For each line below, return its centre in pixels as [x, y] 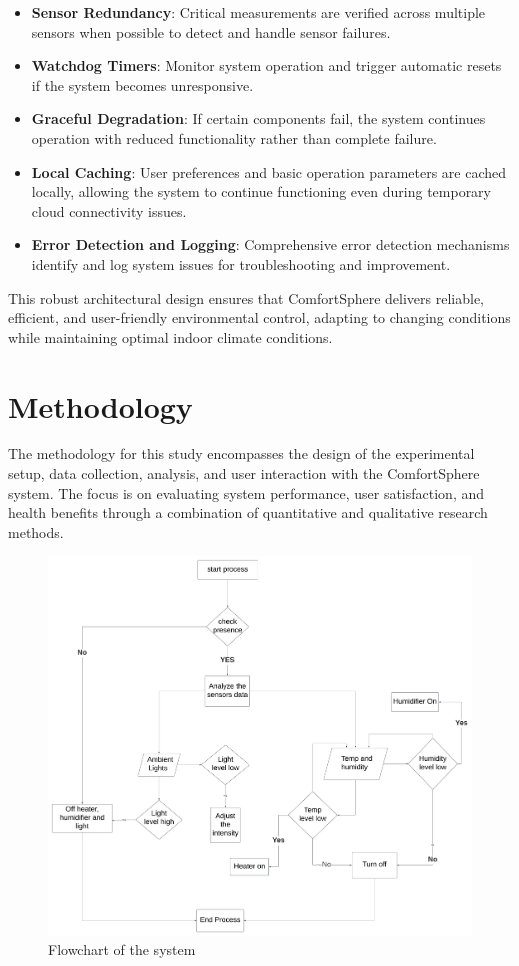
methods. [36, 531]
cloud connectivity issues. [109, 210]
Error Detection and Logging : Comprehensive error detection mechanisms [270, 244]
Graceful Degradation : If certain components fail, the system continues [258, 118]
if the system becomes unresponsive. [142, 84]
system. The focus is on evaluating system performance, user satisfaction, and [246, 492]
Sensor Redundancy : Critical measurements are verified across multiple [258, 12]
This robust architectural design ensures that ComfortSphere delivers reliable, [246, 297]
